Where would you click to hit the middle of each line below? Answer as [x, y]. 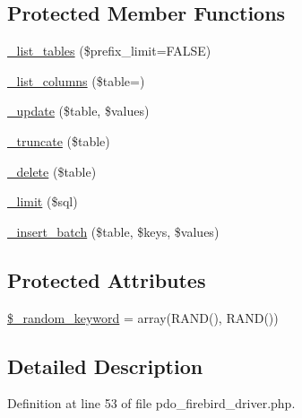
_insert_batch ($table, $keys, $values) [113, 231]
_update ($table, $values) [78, 111]
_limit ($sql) [43, 201]
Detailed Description [105, 366]
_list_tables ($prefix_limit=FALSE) [109, 51]
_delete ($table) [52, 171]
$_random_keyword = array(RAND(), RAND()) [143, 317]
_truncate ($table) [59, 140]
